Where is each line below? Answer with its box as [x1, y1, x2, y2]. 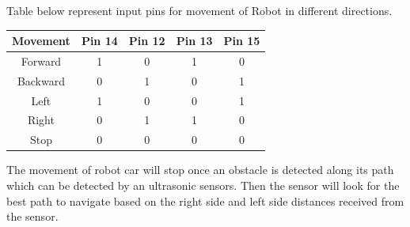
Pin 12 [128, 32, 165, 49]
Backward [17, 72, 65, 89]
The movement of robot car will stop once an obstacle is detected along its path [6, 161, 394, 178]
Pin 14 [81, 32, 118, 49]
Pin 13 [176, 32, 213, 49]
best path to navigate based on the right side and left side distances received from [6, 192, 404, 209]
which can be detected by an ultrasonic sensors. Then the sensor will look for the [6, 177, 400, 193]
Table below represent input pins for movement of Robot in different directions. [6, 2, 393, 18]
